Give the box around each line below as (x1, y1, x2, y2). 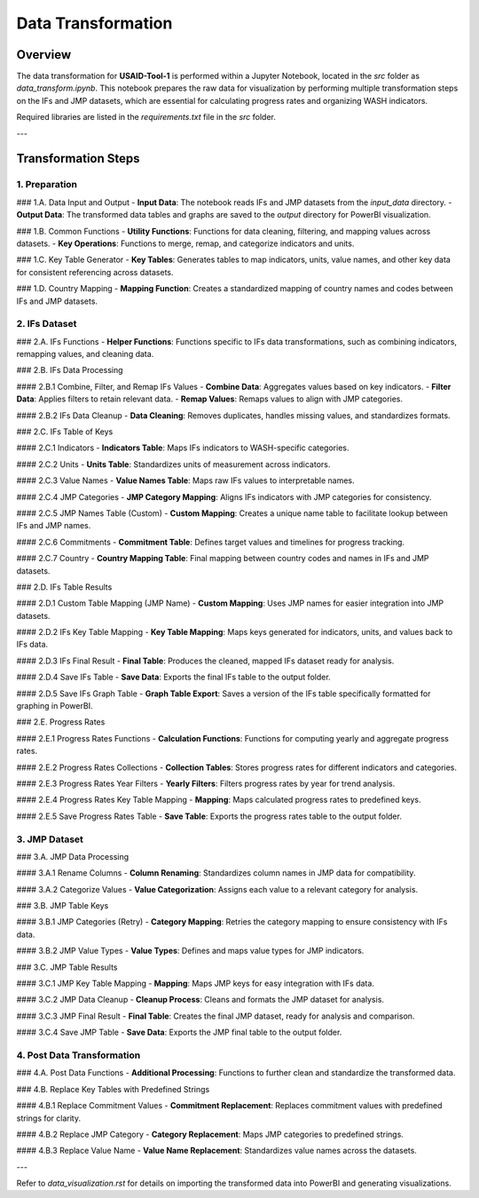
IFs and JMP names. (16, 520, 91, 531)
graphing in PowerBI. (16, 701, 93, 711)
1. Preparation (16, 179, 78, 191)
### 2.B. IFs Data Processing (16, 365, 123, 376)
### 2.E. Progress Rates (16, 717, 106, 727)
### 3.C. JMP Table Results (16, 962, 118, 972)
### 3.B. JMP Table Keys (16, 900, 109, 911)
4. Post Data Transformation (16, 1049, 141, 1061)
